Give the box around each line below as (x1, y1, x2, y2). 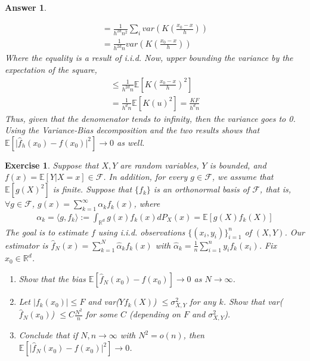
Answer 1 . (5, 1, 46, 13)
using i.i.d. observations (98, 225, 185, 238)
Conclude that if (18, 329, 78, 341)
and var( (88, 295, 119, 308)
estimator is (5, 238, 48, 251)
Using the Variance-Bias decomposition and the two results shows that (5, 124, 260, 136)
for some (85, 308, 117, 320)
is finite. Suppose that (52, 183, 132, 195)
